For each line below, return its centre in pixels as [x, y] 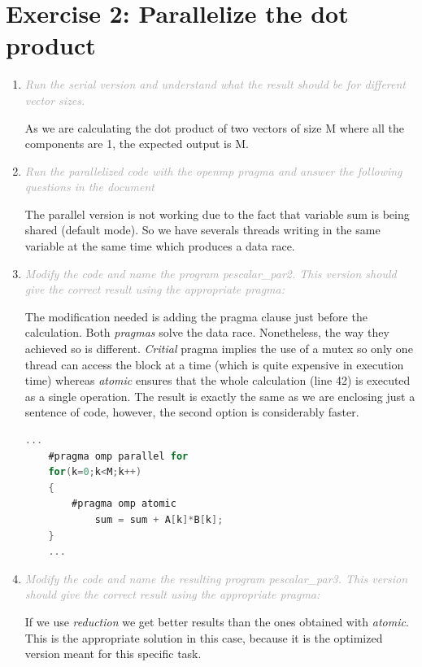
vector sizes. [55, 100]
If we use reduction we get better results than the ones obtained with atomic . [217, 621]
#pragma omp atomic [124, 504]
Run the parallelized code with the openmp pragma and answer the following [213, 170]
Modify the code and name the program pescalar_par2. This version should [211, 273]
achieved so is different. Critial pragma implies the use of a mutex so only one [219, 349]
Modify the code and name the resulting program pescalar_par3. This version [216, 578]
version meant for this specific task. [113, 654]
